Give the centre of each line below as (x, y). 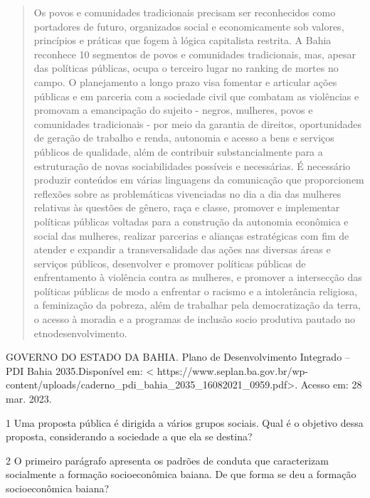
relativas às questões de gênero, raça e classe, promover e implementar (187, 207)
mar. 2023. (29, 399)
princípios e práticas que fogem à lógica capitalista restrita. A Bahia (183, 40)
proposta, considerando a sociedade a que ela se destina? (129, 436)
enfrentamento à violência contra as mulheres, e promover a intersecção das (198, 277)
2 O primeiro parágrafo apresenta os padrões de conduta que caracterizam (167, 460)
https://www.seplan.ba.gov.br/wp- (232, 370)
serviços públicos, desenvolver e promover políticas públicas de (170, 263)
